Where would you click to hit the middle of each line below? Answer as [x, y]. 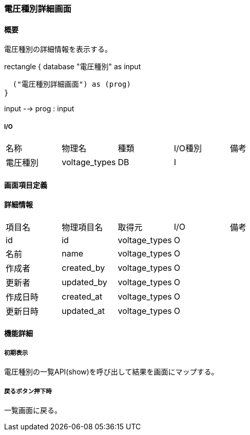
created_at [82, 296]
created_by [83, 268]
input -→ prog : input [39, 109]
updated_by [84, 282]
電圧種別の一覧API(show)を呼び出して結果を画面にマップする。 [111, 372]
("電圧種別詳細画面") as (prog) [72, 84]
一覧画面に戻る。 [33, 410]
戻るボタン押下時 [28, 391]
